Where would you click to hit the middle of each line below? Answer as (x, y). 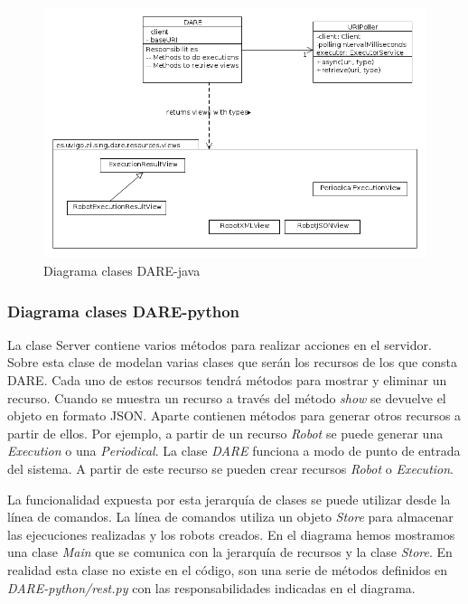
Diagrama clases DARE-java (122, 271)
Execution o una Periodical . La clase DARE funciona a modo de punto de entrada (234, 451)
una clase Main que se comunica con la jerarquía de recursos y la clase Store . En (230, 552)
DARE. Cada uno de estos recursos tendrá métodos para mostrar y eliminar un (227, 380)
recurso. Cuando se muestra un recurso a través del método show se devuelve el (227, 397)
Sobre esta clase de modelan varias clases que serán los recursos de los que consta (232, 362)
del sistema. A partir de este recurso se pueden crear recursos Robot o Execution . (231, 468)
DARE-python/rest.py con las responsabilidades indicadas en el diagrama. (211, 587)
